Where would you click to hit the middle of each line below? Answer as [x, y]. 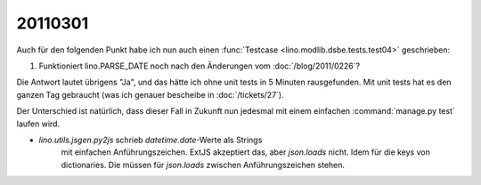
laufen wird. [38, 124]
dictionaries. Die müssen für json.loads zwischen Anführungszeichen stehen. [203, 165]
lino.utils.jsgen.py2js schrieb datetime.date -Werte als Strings [151, 140]
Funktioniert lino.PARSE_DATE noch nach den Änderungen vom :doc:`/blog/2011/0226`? [200, 66]
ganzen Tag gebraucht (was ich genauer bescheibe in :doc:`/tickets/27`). [150, 94]
